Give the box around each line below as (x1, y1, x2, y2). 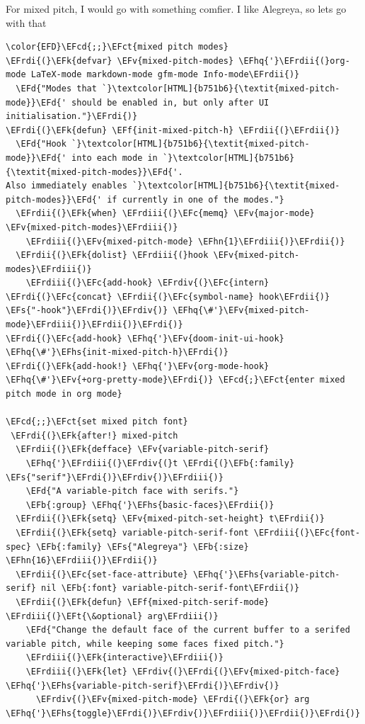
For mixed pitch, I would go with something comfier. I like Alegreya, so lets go (6, 1, 347, 16)
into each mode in (71, 152, 158, 163)
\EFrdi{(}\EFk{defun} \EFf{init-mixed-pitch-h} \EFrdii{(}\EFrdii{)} (6, 125, 340, 135)
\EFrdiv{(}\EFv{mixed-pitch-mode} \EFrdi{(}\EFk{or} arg (35, 694, 310, 705)
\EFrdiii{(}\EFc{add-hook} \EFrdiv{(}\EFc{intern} (25, 278, 270, 288)
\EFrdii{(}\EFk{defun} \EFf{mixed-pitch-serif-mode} (16, 596, 270, 607)
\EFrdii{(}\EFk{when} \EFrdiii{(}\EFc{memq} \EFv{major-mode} (16, 208, 315, 219)
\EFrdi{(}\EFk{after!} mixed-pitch (11, 430, 178, 441)
